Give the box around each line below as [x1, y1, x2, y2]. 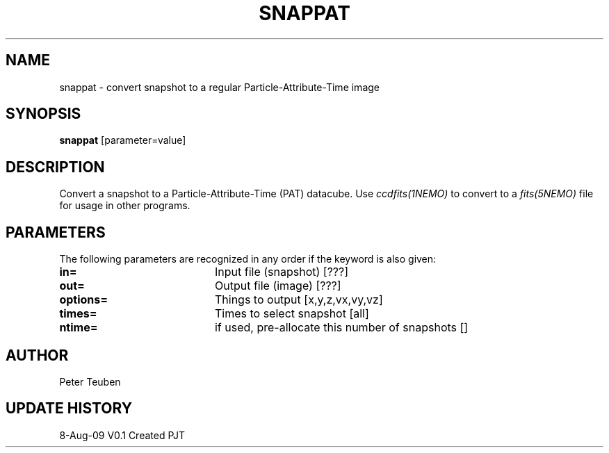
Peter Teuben [59, 375, 121, 388]
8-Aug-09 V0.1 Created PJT [59, 429, 186, 441]
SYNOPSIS [6, 105, 81, 123]
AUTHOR [6, 346, 69, 364]
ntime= [59, 320, 98, 335]
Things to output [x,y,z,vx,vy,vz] [214, 293, 383, 307]
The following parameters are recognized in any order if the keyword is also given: [59, 253, 437, 265]
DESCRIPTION [6, 158, 105, 176]
